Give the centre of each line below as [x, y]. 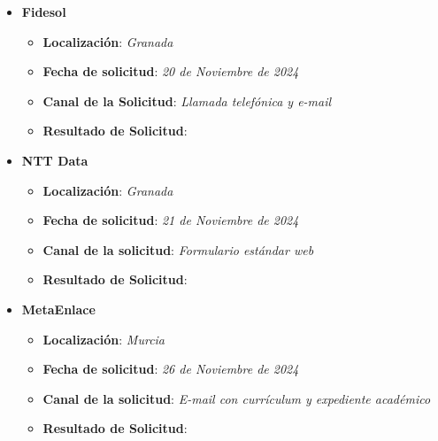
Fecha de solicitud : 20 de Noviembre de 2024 [171, 71]
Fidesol [44, 12]
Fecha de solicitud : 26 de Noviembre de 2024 [171, 369]
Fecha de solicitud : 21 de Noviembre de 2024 [171, 220]
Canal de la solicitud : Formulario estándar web [178, 249]
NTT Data [55, 160]
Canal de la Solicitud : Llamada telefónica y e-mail [187, 101]
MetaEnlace [58, 309]
